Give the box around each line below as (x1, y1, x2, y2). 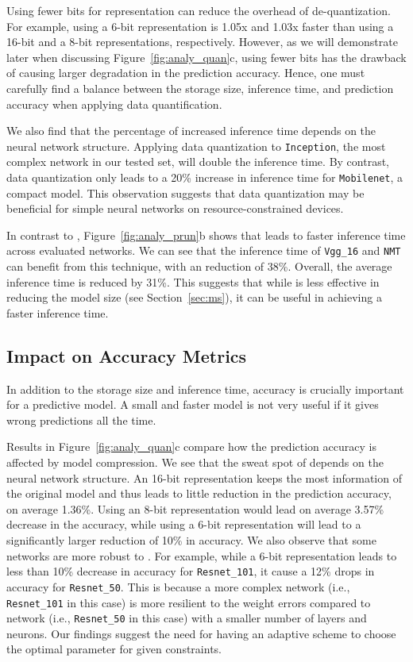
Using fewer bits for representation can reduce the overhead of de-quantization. (6, 2, 391, 18)
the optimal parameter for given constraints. (6, 641, 222, 657)
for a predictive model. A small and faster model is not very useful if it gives (6, 396, 379, 413)
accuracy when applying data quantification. (6, 95, 222, 112)
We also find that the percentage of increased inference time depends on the (6, 122, 376, 139)
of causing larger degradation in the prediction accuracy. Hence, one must (6, 64, 365, 81)
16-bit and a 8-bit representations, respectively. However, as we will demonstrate (6, 33, 398, 50)
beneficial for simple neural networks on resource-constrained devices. (6, 200, 344, 217)
